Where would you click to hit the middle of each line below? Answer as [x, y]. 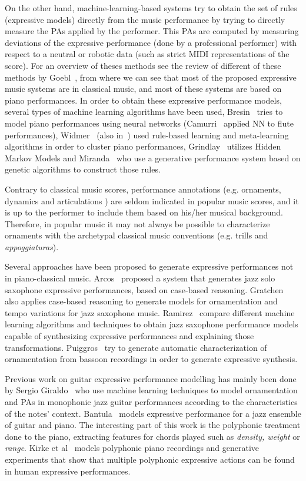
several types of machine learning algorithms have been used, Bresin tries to [144, 112]
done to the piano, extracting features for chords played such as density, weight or [152, 436]
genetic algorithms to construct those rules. [83, 169]
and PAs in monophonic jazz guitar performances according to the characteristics [151, 402]
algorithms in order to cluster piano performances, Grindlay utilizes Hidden [143, 146]
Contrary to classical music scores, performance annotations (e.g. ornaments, [143, 189]
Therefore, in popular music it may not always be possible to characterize [137, 223]
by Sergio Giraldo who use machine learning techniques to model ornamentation [151, 390]
